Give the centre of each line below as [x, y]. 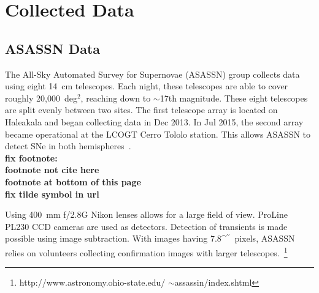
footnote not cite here [52, 170]
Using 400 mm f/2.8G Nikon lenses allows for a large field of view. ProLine [146, 214]
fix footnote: [31, 158]
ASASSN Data [53, 48]
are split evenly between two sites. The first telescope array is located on [141, 110]
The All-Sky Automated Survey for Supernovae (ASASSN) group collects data [152, 74]
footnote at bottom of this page [73, 181]
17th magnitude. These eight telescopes [234, 98]
